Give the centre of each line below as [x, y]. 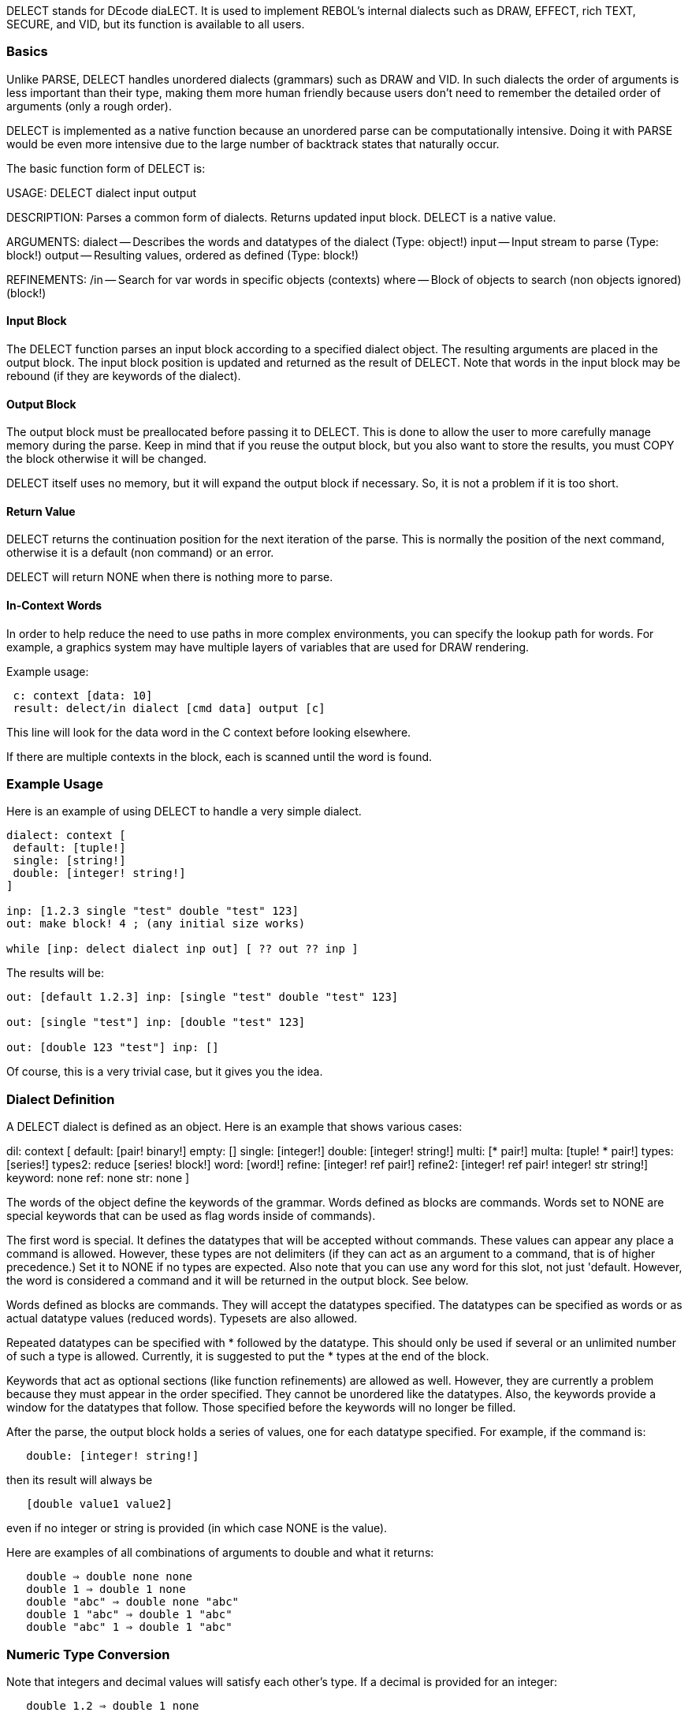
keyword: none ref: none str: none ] [98, 1178]
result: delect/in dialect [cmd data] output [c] [169, 708]
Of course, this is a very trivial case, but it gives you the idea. [165, 1072]
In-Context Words [54, 606]
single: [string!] [69, 861]
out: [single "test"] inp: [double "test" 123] [156, 1022]
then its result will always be [80, 1480]
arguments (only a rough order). [89, 106]
